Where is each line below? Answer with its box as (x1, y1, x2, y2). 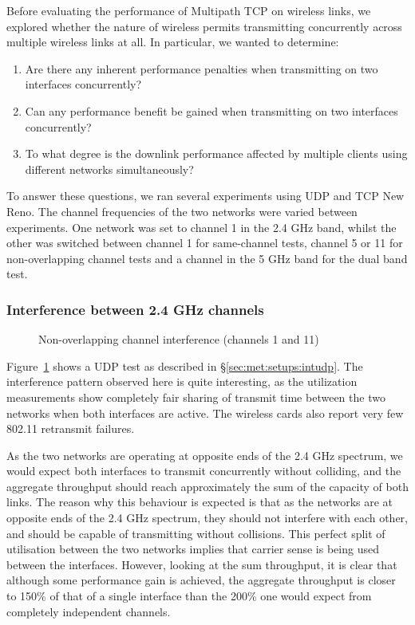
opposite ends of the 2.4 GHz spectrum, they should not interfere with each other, (6, 509, 409, 526)
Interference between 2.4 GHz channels (6, 299, 264, 319)
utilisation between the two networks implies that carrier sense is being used (6, 540, 379, 557)
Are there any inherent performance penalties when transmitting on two (25, 60, 378, 77)
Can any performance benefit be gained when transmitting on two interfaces (25, 102, 398, 119)
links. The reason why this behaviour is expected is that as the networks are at (6, 493, 393, 510)
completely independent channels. (6, 603, 171, 619)
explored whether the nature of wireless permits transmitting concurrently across (6, 18, 402, 34)
